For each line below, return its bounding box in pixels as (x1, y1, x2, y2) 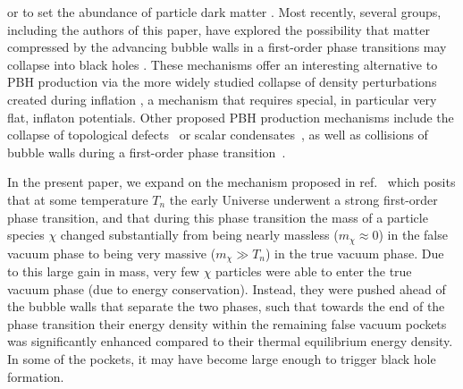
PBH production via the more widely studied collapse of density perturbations (7, 72, 437, 91)
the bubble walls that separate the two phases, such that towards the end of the (7, 297, 445, 316)
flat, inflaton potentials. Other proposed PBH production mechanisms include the (7, 107, 454, 126)
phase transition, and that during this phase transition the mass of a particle (7, 207, 428, 226)
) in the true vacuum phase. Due (265, 243, 444, 262)
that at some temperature (7, 190, 148, 208)
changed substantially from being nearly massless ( (60, 225, 339, 244)
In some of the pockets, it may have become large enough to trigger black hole (7, 350, 436, 368)
